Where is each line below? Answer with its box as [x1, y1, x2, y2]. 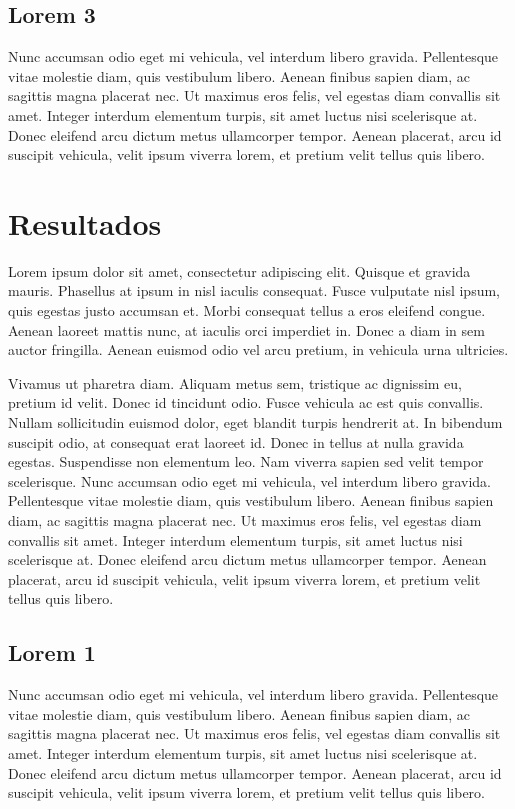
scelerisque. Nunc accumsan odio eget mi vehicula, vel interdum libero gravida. [8, 470, 491, 491]
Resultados [8, 202, 162, 243]
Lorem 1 [8, 637, 96, 668]
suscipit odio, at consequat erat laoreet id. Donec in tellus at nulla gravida [8, 431, 464, 452]
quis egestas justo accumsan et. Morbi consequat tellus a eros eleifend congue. [8, 300, 486, 321]
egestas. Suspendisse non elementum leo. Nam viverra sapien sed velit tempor [8, 451, 484, 472]
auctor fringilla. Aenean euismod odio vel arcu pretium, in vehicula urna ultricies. [8, 339, 509, 360]
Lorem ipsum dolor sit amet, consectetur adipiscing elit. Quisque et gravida [8, 260, 471, 281]
